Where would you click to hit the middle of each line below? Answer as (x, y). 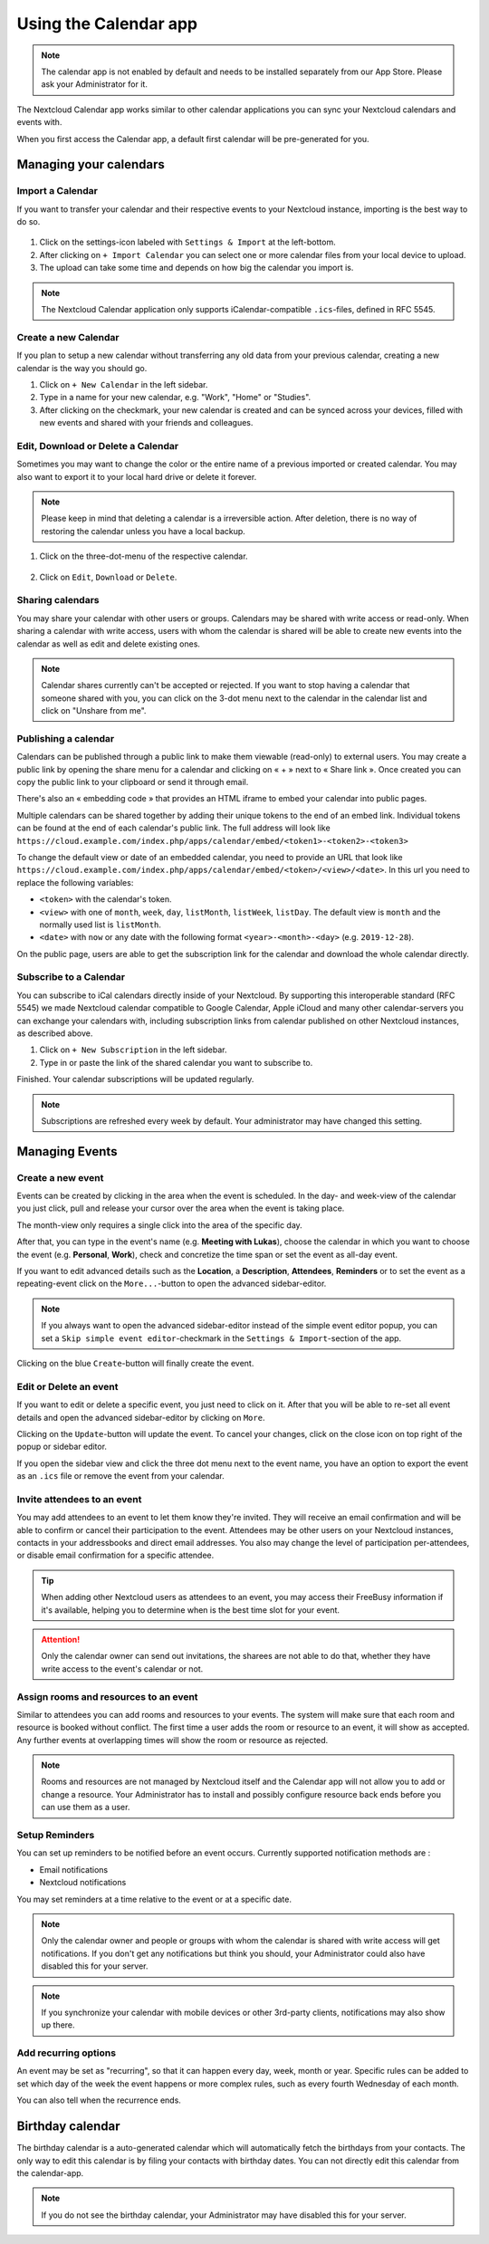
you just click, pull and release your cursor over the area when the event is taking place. (181, 1208)
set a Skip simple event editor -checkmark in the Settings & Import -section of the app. (221, 1338)
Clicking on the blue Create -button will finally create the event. (135, 1363)
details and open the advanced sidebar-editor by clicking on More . (141, 1417)
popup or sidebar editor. (62, 1447)
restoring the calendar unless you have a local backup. (144, 531)
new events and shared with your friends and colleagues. (146, 423)
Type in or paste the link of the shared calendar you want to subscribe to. (176, 1062)
